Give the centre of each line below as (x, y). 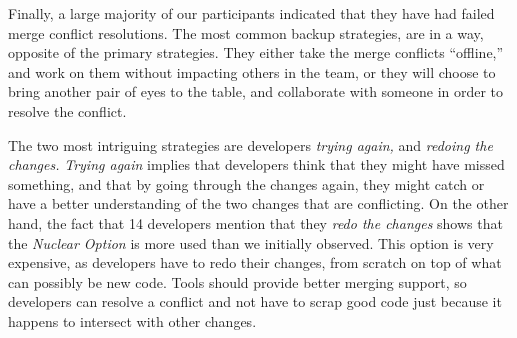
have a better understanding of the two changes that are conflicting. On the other (258, 203)
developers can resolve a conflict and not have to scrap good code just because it (255, 301)
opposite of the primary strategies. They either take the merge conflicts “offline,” (256, 52)
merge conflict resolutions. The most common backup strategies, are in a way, (246, 32)
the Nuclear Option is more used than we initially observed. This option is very (251, 242)
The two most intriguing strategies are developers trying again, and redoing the (250, 144)
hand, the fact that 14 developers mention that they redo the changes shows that (255, 222)
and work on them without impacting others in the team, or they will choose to (252, 71)
